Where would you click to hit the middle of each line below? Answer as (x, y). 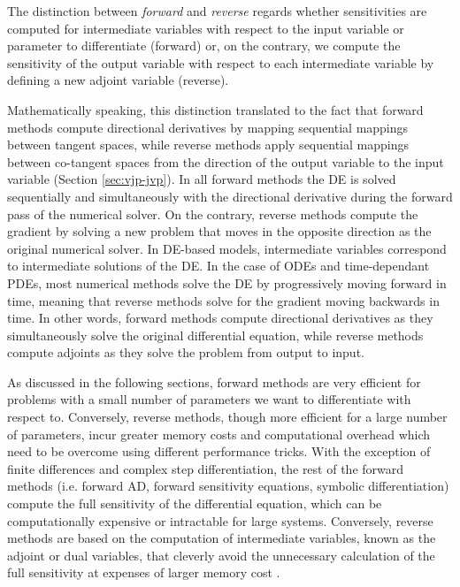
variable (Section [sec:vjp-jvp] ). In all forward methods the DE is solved (202, 179)
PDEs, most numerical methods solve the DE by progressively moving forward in (227, 282)
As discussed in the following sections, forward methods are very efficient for (214, 381)
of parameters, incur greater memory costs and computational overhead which (219, 434)
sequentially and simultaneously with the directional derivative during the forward (230, 196)
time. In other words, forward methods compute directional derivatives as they (220, 318)
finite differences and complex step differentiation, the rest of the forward (206, 468)
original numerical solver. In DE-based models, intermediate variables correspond (227, 248)
